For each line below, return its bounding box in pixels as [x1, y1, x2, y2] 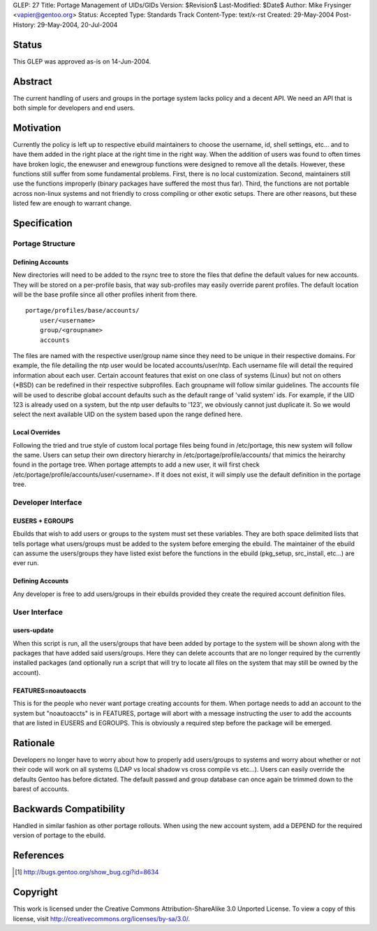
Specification [13, 218, 73, 229]
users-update [13, 626, 54, 634]
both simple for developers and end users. [13, 104, 135, 112]
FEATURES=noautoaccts [13, 686, 87, 695]
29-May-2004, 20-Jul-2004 [37, 20, 118, 29]
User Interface [13, 607, 63, 617]
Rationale [13, 737, 55, 748]
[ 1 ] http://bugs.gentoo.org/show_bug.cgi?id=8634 [15, 868, 159, 876]
